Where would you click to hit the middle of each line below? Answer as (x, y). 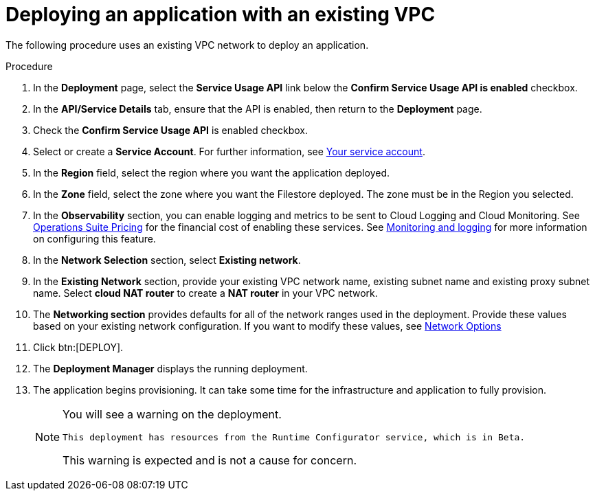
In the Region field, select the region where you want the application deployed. (212, 172)
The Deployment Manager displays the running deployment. (170, 368)
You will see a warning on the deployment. (172, 414)
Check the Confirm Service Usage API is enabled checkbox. (171, 130)
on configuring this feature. (94, 238)
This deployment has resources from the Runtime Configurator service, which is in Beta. (294, 437)
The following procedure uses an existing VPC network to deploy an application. (187, 45)
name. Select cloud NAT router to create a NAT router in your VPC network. (205, 293)
